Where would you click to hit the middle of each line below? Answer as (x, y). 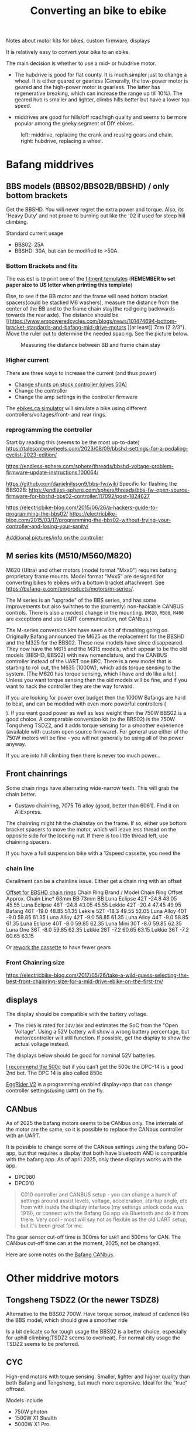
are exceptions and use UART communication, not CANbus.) (79, 619)
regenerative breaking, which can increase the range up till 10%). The (98, 93)
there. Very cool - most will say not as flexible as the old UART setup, (104, 1219)
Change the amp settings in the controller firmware (76, 397)
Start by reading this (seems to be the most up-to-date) (73, 442)
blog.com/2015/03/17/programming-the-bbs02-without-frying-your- (89, 520)
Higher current (27, 360)
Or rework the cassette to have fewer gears (59, 947)
